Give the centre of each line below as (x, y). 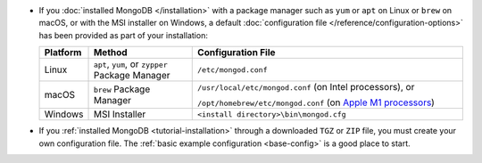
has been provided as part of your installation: (124, 35)
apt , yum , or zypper (131, 64)
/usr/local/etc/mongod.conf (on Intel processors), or (306, 87)
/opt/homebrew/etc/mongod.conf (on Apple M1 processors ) (316, 102)
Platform (63, 53)
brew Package (122, 89)
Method (111, 53)
